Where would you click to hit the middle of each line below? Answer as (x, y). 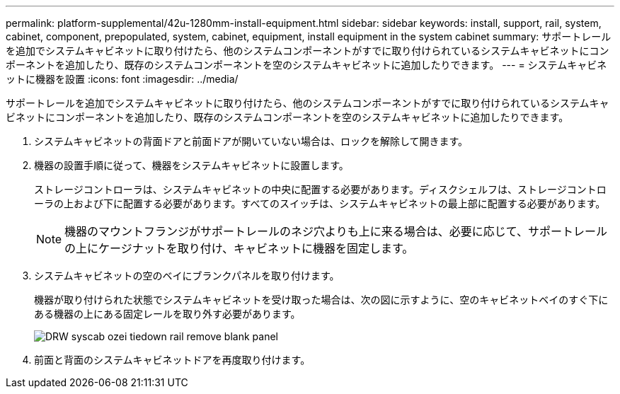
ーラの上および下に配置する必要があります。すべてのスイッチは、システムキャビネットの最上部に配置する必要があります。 (320, 203)
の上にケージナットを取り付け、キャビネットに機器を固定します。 (239, 248)
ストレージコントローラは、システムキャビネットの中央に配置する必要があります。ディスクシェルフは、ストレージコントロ (320, 189)
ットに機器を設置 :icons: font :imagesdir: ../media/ (122, 79)
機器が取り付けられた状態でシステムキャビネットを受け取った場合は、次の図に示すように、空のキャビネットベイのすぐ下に (321, 300)
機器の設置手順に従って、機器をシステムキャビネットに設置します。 (191, 165)
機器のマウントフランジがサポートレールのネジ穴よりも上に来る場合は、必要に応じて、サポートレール (336, 231)
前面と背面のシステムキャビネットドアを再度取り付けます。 (172, 360)
